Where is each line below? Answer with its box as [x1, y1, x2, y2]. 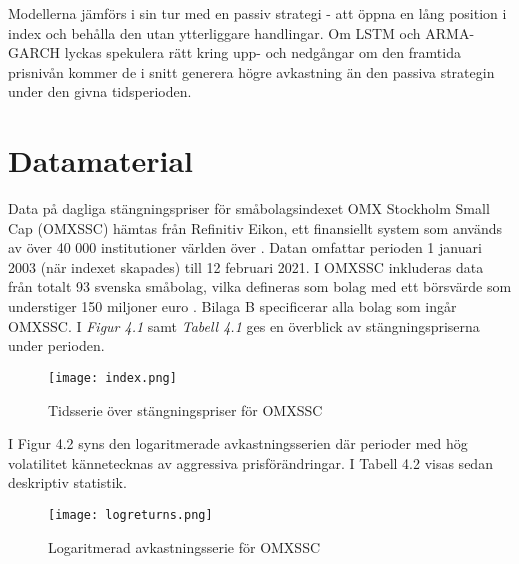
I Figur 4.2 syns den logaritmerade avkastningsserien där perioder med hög [8, 433, 468, 454]
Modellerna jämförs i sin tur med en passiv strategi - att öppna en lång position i [8, 3, 507, 23]
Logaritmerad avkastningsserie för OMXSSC [48, 536, 321, 557]
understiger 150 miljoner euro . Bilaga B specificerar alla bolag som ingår [8, 296, 457, 317]
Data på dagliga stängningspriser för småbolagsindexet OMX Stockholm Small [8, 198, 490, 219]
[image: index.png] [48, 370, 177, 385]
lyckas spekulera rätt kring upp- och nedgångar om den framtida [64, 42, 461, 63]
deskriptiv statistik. [8, 472, 127, 493]
